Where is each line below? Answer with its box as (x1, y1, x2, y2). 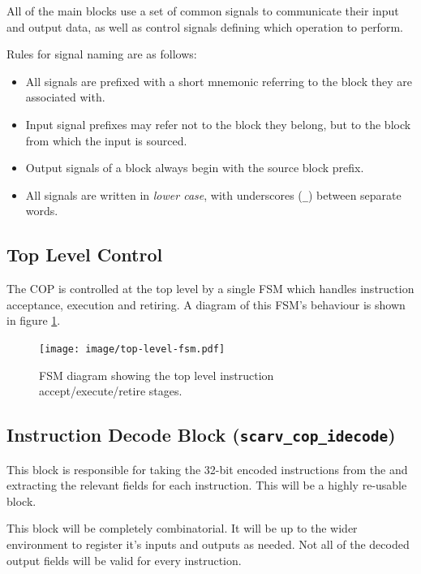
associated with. (25, 88, 105, 106)
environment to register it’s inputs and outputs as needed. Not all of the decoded (6, 535, 410, 552)
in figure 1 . (6, 312, 61, 329)
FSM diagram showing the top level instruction (39, 366, 274, 383)
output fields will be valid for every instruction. (6, 551, 242, 568)
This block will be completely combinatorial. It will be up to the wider (6, 520, 358, 537)
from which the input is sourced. (25, 132, 187, 149)
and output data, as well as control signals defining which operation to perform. (6, 18, 403, 35)
